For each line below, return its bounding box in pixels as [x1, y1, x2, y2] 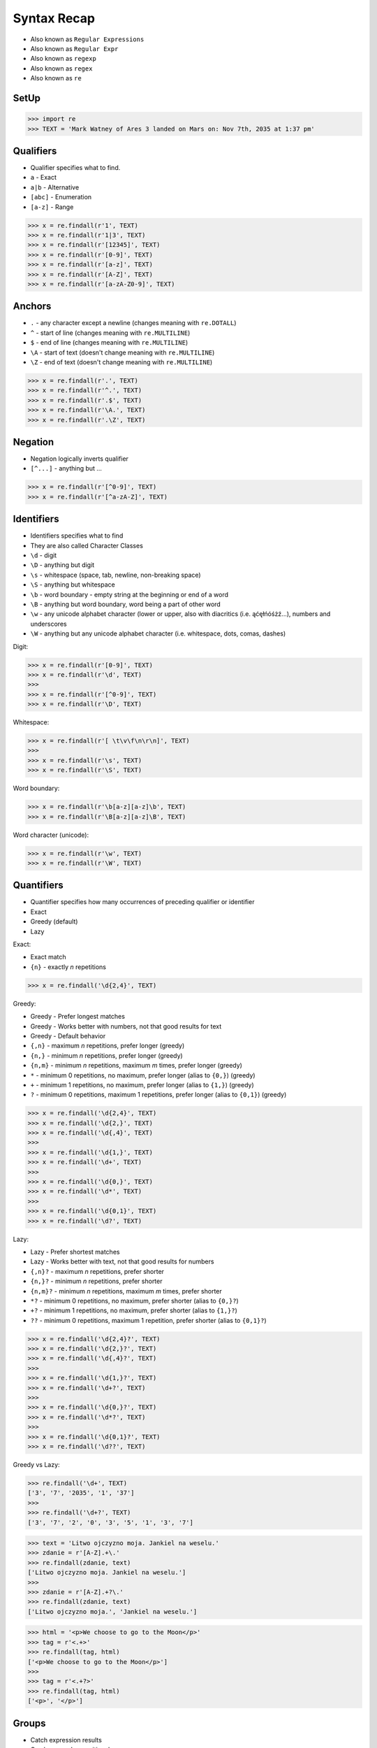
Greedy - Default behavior [30, 1031, 106, 1040]
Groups [13, 1717, 46, 1729]
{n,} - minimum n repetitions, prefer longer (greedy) [30, 1051, 183, 1059]
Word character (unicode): [13, 831, 89, 839]
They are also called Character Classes [30, 541, 143, 550]
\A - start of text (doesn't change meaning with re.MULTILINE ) [30, 348, 215, 357]
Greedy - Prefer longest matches [30, 1012, 126, 1021]
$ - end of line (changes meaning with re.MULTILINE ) [30, 338, 188, 347]
